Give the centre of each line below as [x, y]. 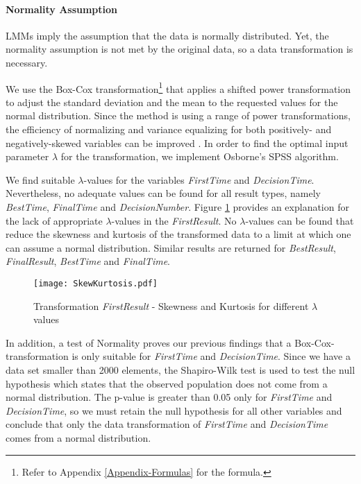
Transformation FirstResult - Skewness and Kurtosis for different [171, 305]
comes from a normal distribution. [78, 437]
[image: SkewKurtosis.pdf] [95, 283]
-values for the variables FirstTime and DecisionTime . [199, 179]
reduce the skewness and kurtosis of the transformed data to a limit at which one [178, 234]
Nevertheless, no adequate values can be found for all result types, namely [163, 193]
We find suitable [40, 179]
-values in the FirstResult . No [174, 220]
